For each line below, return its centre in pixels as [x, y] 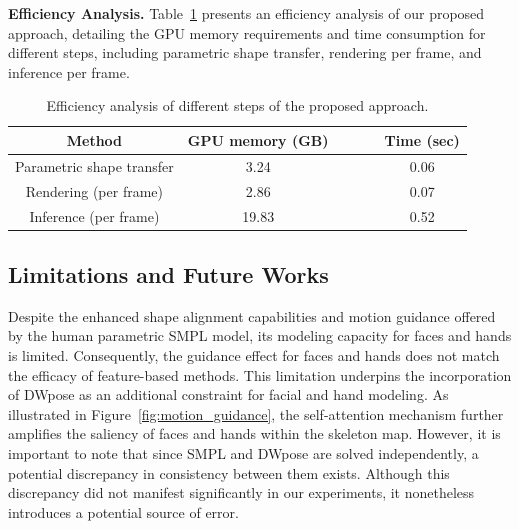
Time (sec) [422, 139]
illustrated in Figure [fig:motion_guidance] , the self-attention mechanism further [256, 413]
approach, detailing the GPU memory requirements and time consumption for [247, 32]
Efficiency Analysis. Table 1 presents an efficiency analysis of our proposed [246, 13]
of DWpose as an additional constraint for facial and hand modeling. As [228, 394]
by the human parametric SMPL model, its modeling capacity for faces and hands [260, 335]
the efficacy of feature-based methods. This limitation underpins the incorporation [260, 374]
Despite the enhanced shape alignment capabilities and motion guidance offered [252, 315]
